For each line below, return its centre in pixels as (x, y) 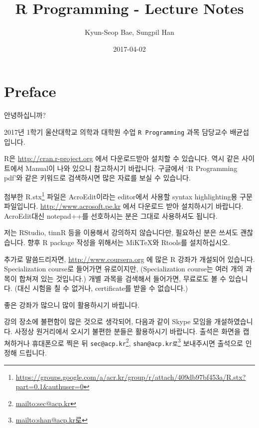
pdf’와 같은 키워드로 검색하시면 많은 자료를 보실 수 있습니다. (97, 178)
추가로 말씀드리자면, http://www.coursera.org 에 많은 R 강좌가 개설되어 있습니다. (129, 259)
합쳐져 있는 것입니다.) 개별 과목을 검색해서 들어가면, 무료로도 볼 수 (123, 278)
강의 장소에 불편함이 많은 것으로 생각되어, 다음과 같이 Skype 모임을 (108, 321)
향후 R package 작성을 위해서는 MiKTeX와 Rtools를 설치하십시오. (129, 242)
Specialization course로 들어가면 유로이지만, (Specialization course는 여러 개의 (124, 269)
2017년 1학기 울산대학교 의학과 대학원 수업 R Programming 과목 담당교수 (116, 131)
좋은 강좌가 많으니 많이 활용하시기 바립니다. (72, 304)
